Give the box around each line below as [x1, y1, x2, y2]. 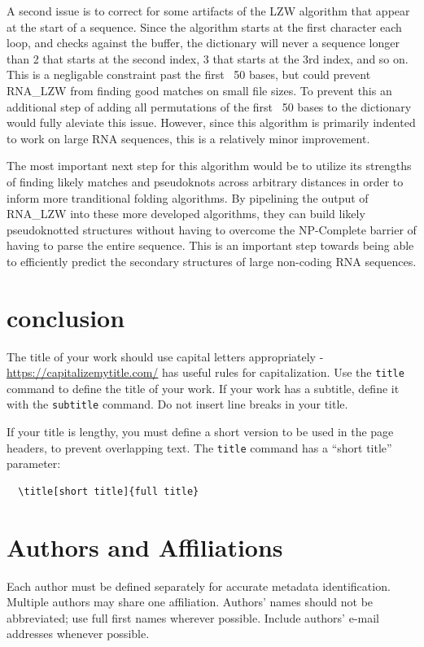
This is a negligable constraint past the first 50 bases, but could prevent [7, 66, 371, 83]
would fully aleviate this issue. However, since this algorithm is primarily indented [7, 114, 416, 131]
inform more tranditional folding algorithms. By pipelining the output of [7, 189, 369, 206]
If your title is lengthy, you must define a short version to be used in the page [7, 423, 394, 440]
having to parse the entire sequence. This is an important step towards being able [7, 237, 414, 254]
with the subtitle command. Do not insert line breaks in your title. [7, 396, 348, 413]
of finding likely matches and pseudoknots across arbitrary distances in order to [7, 173, 404, 190]
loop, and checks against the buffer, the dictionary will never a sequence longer [7, 34, 400, 51]
